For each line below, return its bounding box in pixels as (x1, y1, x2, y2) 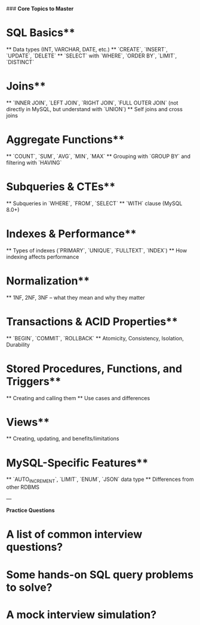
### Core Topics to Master (6, 5, 74, 12)
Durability (6, 341, 30, 348)
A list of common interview (6, 528, 143, 541)
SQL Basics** (6, 26, 76, 39)
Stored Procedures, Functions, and (6, 362, 183, 376)
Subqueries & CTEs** (6, 180, 116, 193)
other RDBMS (6, 484, 40, 491)
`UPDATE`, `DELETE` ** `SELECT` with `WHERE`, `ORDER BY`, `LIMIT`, (6, 52, 177, 59)
